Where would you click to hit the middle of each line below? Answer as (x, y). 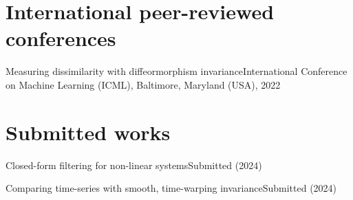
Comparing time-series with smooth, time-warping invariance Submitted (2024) (171, 188)
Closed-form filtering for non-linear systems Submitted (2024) (134, 165)
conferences (61, 38)
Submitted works (88, 132)
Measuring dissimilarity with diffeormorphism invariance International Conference (176, 71)
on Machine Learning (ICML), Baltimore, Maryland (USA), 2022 (143, 84)
